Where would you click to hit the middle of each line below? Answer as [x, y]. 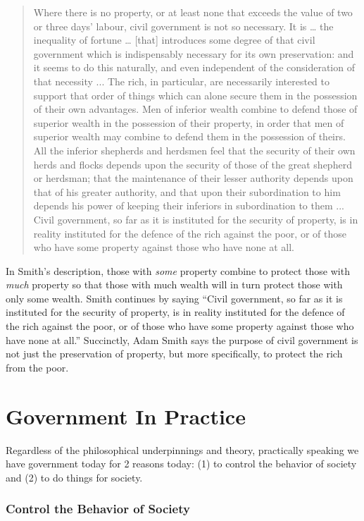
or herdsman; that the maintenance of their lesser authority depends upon [193, 178]
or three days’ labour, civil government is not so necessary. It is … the [183, 26]
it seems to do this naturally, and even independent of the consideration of [194, 67]
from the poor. [37, 367]
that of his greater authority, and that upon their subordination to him [187, 191]
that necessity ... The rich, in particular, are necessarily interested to [182, 81]
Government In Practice [126, 416]
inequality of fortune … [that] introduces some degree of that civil [174, 40]
